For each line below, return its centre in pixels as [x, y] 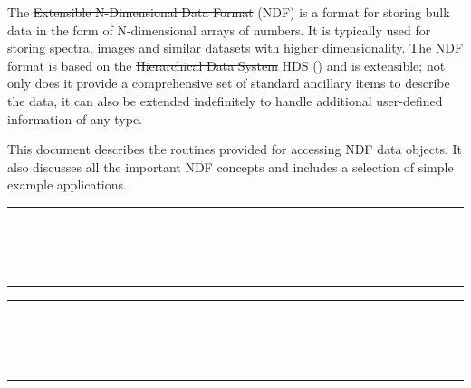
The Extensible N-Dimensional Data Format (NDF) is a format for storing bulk [229, 12]
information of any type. [75, 118]
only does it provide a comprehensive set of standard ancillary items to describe [229, 83]
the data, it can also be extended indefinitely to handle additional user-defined [225, 100]
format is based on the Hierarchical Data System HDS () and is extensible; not [226, 65]
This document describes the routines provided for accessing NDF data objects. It [235, 149]
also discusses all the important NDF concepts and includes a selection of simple [231, 166]
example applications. [67, 184]
